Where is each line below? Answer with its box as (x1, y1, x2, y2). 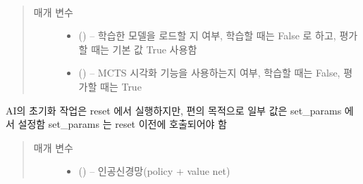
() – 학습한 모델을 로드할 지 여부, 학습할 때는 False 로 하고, (78, 28, 336, 43)
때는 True (100, 79, 142, 93)
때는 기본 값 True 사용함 (91, 41, 197, 56)
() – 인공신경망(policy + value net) (78, 164, 230, 178)
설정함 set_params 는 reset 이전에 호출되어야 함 (18, 117, 227, 131)
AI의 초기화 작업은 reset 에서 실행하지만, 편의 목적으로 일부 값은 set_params (6, 103, 342, 117)
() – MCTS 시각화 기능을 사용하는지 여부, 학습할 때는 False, (78, 65, 340, 80)
